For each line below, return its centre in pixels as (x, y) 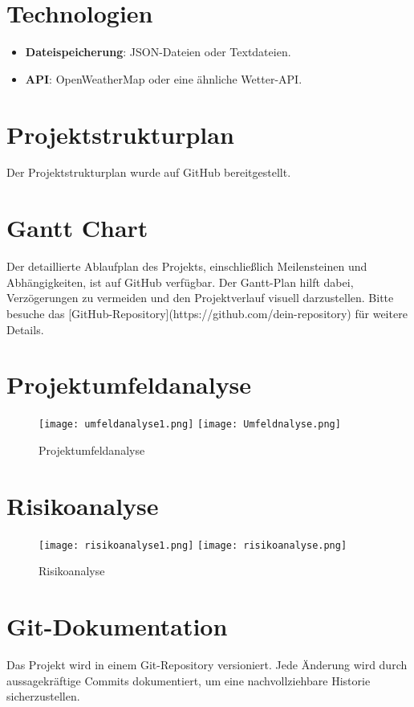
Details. (25, 329)
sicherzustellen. (43, 696)
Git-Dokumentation (117, 626)
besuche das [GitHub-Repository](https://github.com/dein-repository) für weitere (207, 313)
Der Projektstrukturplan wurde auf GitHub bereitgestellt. (149, 172)
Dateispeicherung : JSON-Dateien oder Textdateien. (158, 52)
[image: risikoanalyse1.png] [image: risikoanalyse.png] (193, 545)
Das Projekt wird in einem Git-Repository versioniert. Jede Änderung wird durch (207, 664)
